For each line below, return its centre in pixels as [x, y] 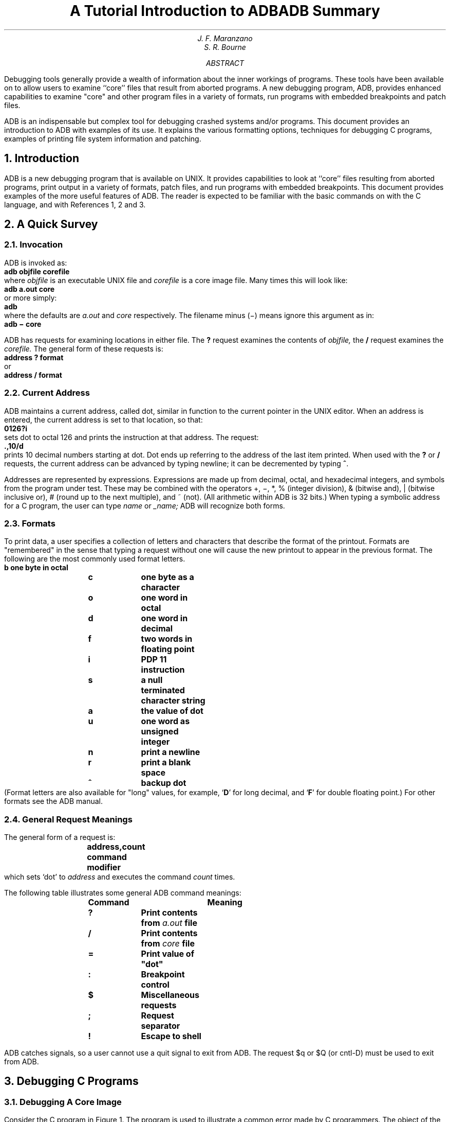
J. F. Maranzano [225, 38]
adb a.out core [30, 289]
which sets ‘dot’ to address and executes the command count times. [120, 877]
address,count [116, 847]
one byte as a [167, 577]
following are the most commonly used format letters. [95, 559]
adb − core [23, 324]
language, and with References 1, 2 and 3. [75, 204]
